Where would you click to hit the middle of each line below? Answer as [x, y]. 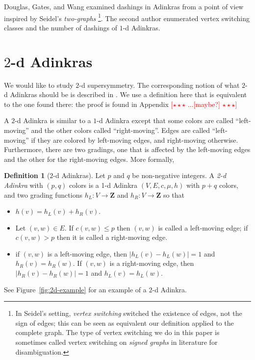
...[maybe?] [204, 104]
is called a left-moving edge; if [203, 227]
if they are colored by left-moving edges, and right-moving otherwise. [135, 140]
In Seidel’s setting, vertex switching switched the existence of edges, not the [129, 313]
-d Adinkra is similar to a [53, 120]
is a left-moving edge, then [87, 253]
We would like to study [39, 85]
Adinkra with [24, 185]
